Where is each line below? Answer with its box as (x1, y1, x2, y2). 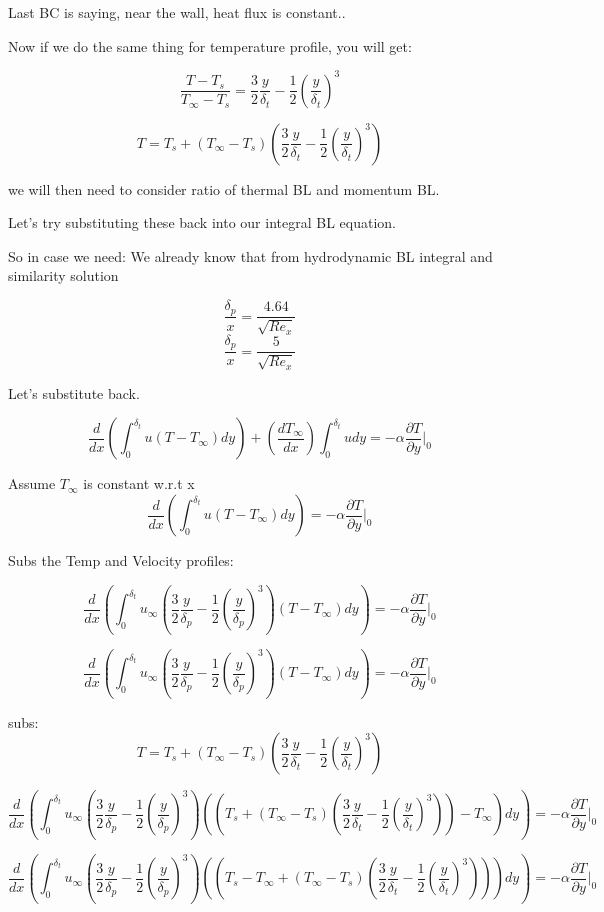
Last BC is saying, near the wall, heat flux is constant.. (8, 2, 346, 22)
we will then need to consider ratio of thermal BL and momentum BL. (8, 178, 440, 199)
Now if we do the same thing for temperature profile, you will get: (8, 35, 412, 56)
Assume (8, 473, 56, 494)
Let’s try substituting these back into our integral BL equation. (8, 212, 396, 233)
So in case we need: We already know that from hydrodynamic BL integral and (8, 245, 493, 266)
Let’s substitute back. (8, 382, 140, 403)
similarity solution (8, 265, 119, 286)
